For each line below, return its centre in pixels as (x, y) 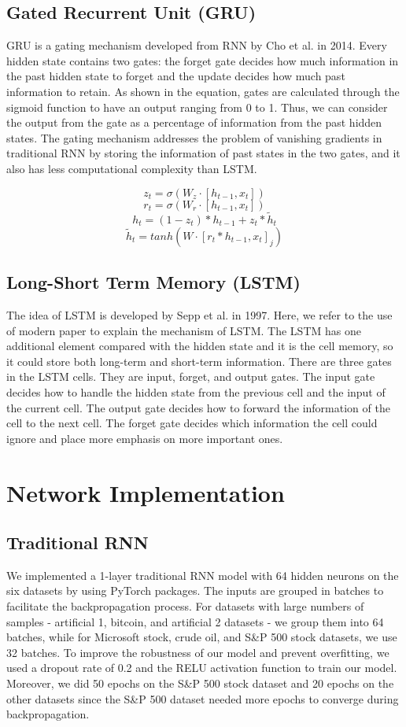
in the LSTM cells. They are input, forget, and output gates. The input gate (191, 376)
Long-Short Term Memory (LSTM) (153, 282)
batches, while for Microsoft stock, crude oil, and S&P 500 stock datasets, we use (202, 637)
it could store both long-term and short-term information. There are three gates (199, 361)
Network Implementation (146, 492)
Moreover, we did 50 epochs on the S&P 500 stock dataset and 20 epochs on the (200, 683)
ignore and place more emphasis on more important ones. (145, 438)
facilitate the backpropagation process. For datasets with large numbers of (185, 606)
